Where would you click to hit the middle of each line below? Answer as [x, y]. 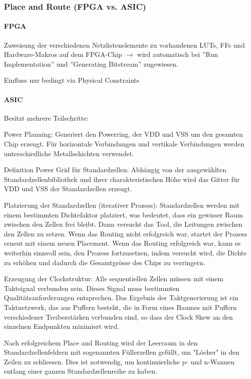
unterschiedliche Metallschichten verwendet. [69, 153]
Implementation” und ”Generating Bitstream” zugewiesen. [91, 63]
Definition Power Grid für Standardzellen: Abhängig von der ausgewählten [115, 170]
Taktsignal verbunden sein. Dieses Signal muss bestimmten [92, 288]
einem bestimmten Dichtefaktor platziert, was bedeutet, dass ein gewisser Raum [124, 214]
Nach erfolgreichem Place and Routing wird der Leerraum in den [101, 342]
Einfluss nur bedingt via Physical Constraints [72, 80]
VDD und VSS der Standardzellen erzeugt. [68, 189]
